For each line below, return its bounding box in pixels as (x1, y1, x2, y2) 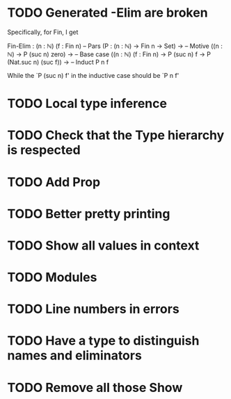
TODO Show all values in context (7, 238, 200, 253)
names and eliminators (7, 348, 143, 364)
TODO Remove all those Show (7, 380, 183, 396)
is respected (7, 142, 81, 158)
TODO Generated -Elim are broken (7, 5, 208, 21)
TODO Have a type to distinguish (7, 333, 200, 349)
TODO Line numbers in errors (7, 301, 180, 317)
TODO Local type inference (7, 96, 167, 112)
